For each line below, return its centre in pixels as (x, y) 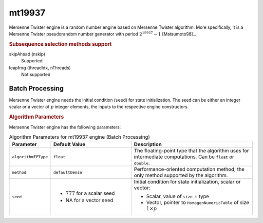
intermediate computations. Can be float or (184, 157)
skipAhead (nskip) (27, 54)
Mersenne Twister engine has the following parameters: (65, 127)
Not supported (36, 74)
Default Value (69, 145)
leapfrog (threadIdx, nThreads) (40, 68)
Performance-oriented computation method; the (189, 169)
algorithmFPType (30, 157)
